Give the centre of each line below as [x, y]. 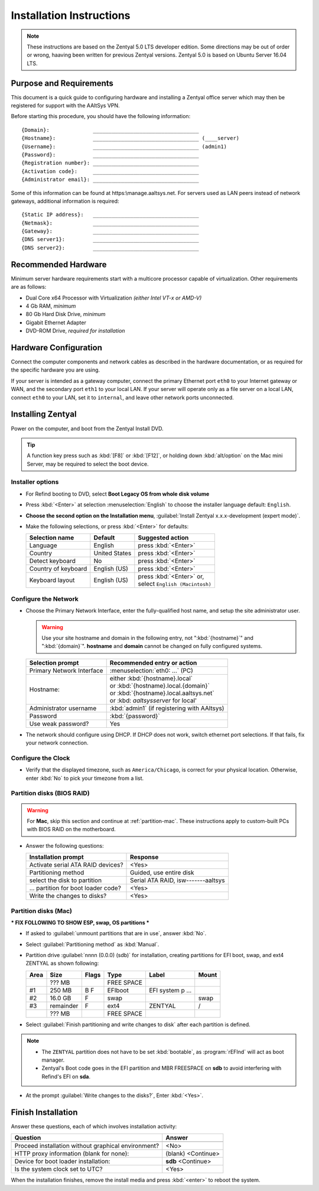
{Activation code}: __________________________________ [110, 171]
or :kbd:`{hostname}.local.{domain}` [159, 685]
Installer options [35, 482]
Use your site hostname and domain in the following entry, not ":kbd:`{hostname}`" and [147, 637]
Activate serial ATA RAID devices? [76, 865]
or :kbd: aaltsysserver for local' [153, 700]
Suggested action [163, 538]
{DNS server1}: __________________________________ [110, 240]
